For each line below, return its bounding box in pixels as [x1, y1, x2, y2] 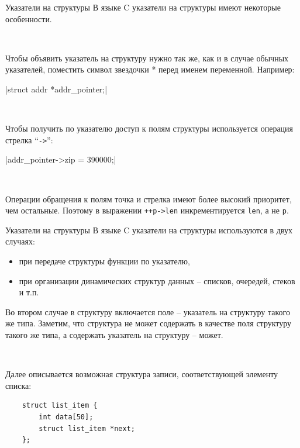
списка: [5, 379, 32, 391]
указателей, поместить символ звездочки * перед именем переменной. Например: [5, 63, 295, 75]
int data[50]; [39, 412, 94, 421]
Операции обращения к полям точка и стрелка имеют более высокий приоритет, [5, 192, 292, 205]
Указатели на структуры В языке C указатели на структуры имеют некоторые [5, 1, 281, 13]
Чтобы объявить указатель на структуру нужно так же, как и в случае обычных [5, 51, 289, 64]
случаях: [5, 235, 35, 247]
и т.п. [19, 286, 39, 298]
